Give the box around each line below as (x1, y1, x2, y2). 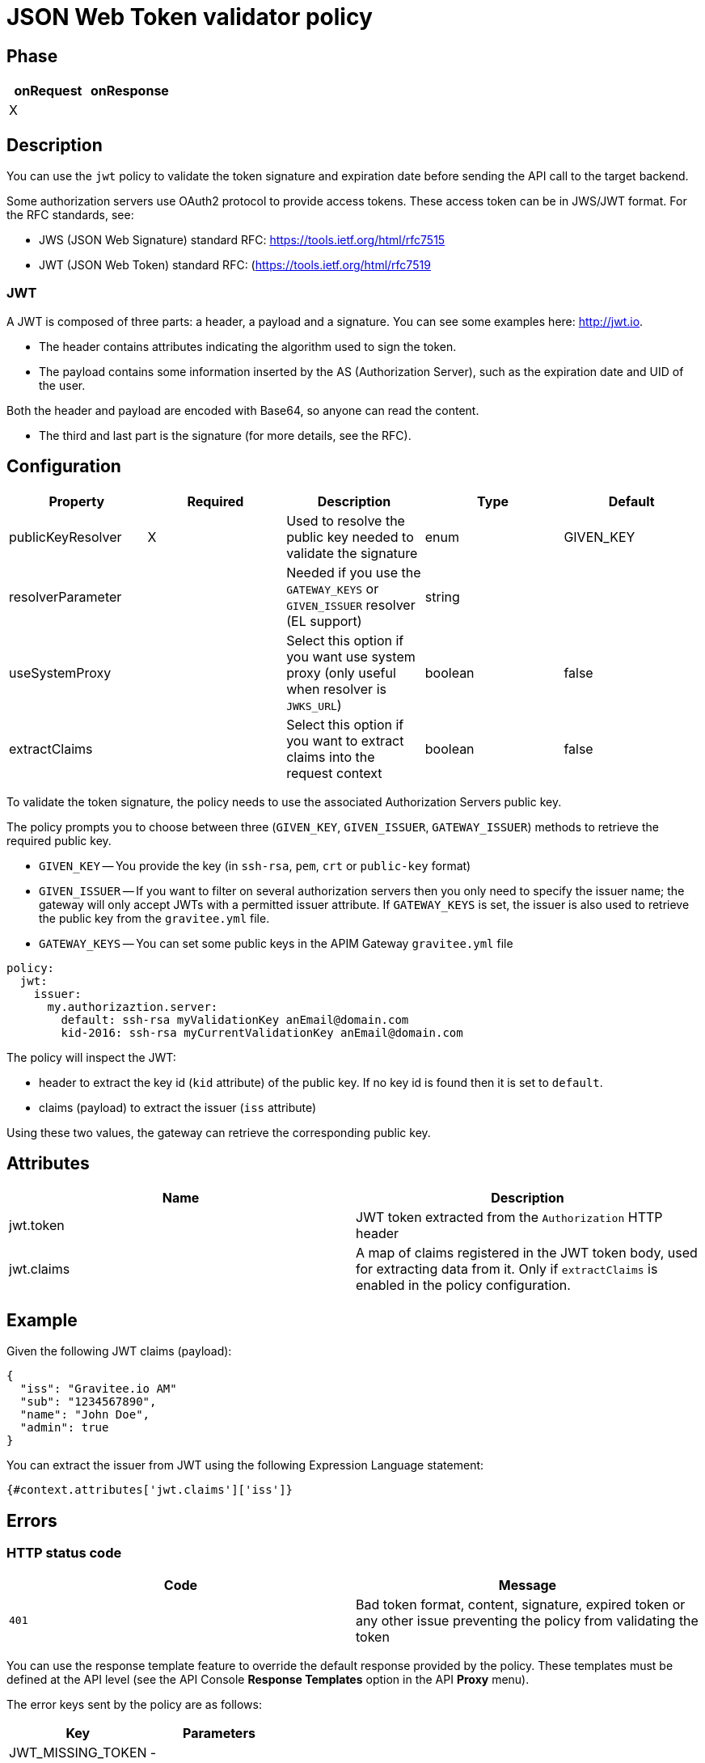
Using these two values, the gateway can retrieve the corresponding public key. (6, 1125, 431, 1139)
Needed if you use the (286, 564, 421, 581)
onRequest (14, 82, 82, 99)
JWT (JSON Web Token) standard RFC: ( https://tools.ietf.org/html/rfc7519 (39, 258, 431, 273)
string (424, 588, 460, 605)
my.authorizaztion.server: (47, 1000, 218, 1013)
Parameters (182, 1724, 255, 1741)
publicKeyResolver (9, 528, 122, 545)
